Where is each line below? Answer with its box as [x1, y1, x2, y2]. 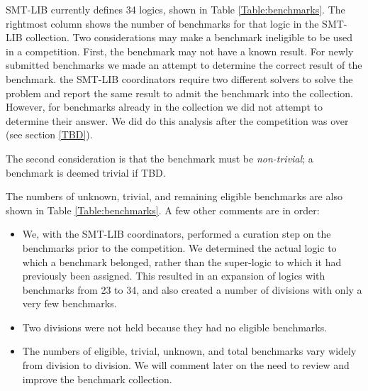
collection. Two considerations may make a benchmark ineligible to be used [26, 30, 353, 45]
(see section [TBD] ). [6, 127, 93, 142]
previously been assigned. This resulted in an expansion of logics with [22, 268, 325, 283]
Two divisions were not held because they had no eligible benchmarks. [22, 319, 328, 334]
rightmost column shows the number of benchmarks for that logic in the [6, 16, 319, 31]
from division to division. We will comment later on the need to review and [22, 358, 350, 373]
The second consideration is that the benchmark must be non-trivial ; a [6, 150, 313, 165]
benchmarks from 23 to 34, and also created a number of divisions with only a [22, 282, 362, 297]
